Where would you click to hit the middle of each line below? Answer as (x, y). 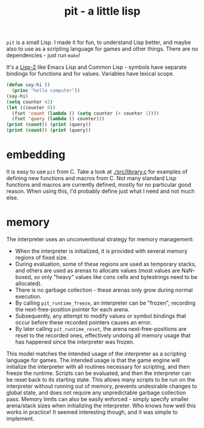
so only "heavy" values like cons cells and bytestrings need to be (116, 277)
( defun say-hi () (28, 85)
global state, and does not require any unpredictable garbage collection (96, 393)
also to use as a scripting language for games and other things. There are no (102, 49)
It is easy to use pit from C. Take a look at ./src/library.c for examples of (97, 172)
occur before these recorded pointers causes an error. (83, 322)
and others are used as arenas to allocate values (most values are (98, 270)
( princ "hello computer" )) (46, 91)
